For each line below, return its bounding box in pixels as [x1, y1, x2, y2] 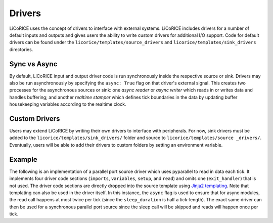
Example [9, 155, 37, 164]
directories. [9, 46, 33, 53]
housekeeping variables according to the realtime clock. [9, 101, 126, 107]
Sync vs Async [9, 60, 58, 68]
